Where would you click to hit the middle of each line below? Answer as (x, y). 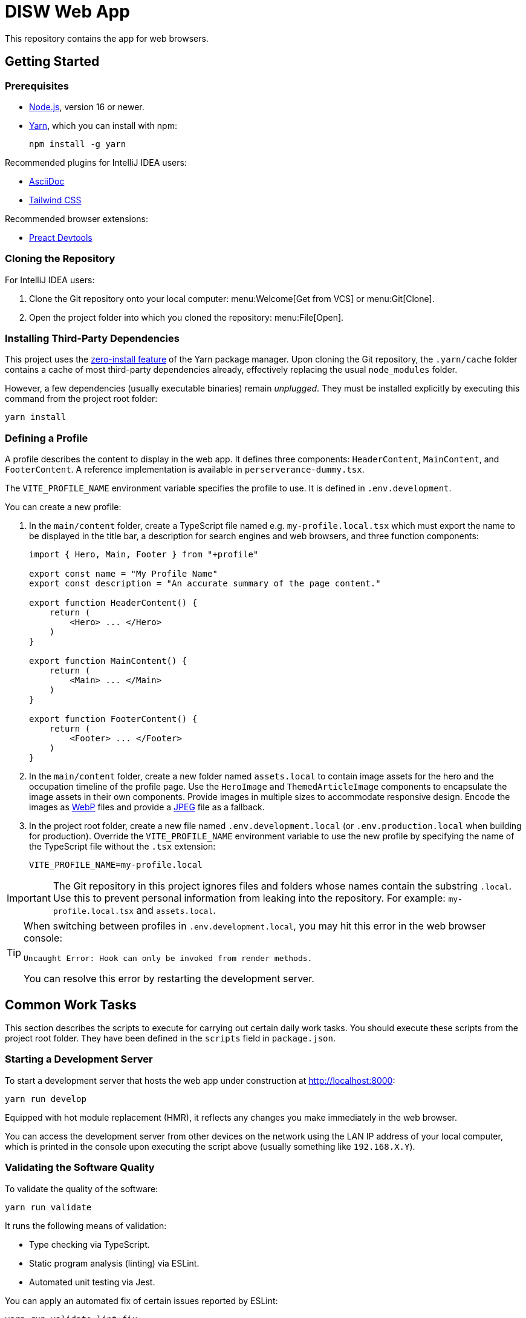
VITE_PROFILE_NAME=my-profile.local (116, 865)
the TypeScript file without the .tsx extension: (122, 847)
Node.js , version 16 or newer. (87, 107)
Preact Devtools (61, 237)
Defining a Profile (47, 438)
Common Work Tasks (71, 1005)
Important (29, 898)
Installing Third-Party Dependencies (92, 339)
